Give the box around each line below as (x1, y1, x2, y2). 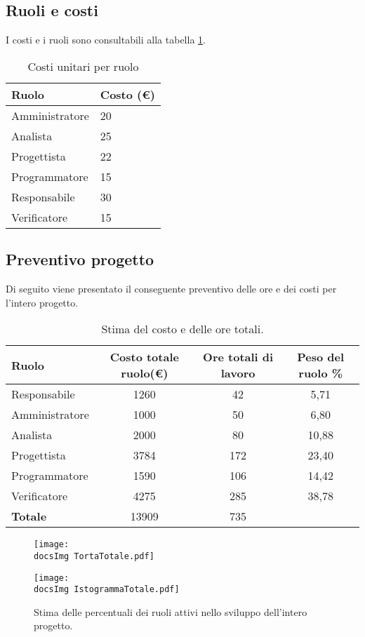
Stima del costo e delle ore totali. (101, 321, 264, 337)
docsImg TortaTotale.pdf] (34, 551, 154, 561)
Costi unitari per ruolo (27, 58, 139, 74)
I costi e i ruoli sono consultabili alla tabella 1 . (6, 32, 206, 47)
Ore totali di (203, 349, 274, 366)
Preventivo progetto (6, 248, 154, 270)
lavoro (220, 365, 255, 382)
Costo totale (109, 349, 179, 366)
